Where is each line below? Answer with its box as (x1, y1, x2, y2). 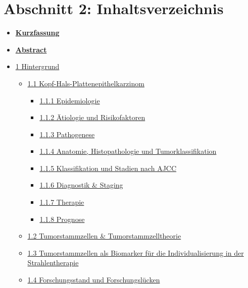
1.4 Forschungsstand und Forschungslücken (27, 274, 160, 285)
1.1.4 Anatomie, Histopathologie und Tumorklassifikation (39, 146, 217, 156)
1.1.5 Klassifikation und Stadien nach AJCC (39, 162, 177, 173)
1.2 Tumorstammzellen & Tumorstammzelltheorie (27, 231, 181, 241)
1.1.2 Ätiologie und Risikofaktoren (39, 112, 145, 123)
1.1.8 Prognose (39, 213, 85, 224)
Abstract (15, 44, 47, 54)
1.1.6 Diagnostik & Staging (39, 180, 123, 190)
